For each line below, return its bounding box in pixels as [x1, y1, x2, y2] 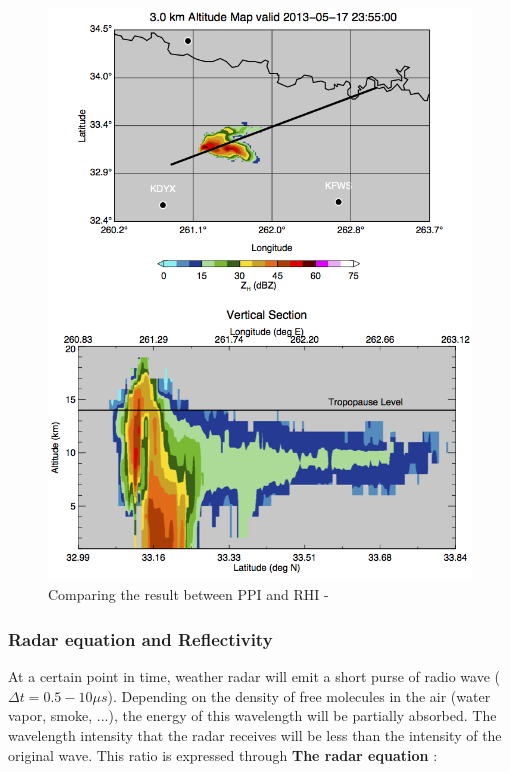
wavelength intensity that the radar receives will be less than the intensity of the [8, 725, 502, 746]
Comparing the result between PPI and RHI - [48, 584, 329, 605]
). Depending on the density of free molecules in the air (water [107, 685, 491, 706]
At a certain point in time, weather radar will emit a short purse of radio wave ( [8, 666, 500, 687]
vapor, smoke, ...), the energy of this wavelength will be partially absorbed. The [8, 705, 497, 726]
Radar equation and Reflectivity [8, 626, 273, 651]
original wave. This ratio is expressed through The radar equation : [8, 744, 438, 765]
